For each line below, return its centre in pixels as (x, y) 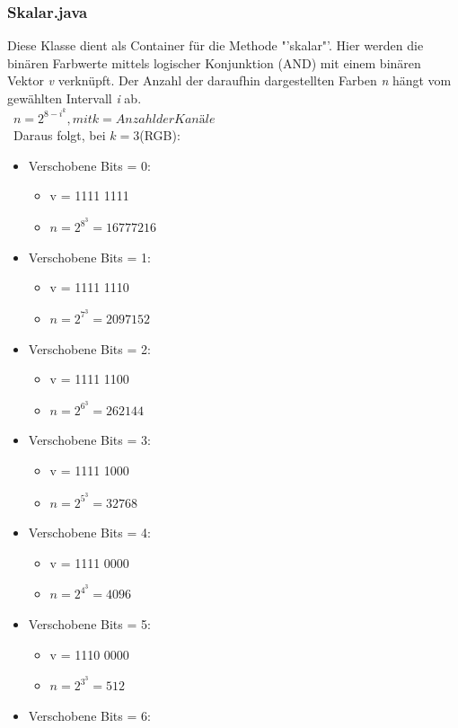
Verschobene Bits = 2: (89, 348)
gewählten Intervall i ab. (75, 98)
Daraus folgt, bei (59, 135)
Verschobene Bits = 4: (89, 533)
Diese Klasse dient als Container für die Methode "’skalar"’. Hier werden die (216, 45)
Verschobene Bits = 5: (89, 624)
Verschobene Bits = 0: (89, 165)
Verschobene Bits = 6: (89, 715)
